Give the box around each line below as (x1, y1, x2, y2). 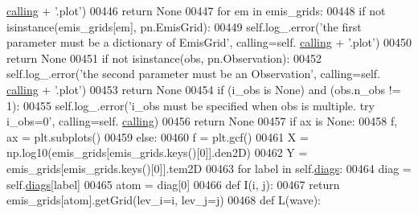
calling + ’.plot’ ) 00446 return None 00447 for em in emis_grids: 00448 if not (6, 2, 386, 19)
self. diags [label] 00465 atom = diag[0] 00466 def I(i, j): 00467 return (6, 175, 340, 192)
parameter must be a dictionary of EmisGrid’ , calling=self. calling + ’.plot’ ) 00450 (6, 34, 412, 51)
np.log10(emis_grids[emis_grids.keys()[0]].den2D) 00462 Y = (6, 144, 308, 161)
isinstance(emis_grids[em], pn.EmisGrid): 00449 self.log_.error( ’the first (6, 18, 362, 35)
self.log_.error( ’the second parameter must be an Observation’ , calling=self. (6, 65, 380, 82)
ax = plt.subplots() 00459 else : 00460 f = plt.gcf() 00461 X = (6, 128, 309, 145)
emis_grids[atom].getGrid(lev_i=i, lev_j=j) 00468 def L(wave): (6, 191, 322, 208)
